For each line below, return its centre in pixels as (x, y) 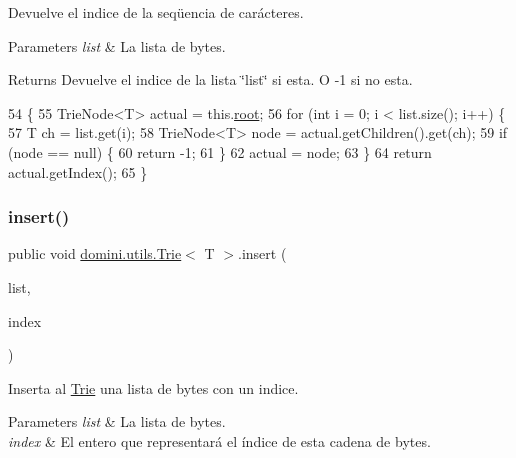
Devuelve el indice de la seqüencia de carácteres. (156, 12)
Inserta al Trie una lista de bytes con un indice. (153, 387)
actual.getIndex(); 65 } (78, 171)
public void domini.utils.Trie (95, 253)
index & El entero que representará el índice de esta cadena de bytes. (219, 440)
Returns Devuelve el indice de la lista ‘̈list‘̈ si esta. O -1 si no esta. (210, 79)
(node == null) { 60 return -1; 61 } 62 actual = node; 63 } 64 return (220, 151)
